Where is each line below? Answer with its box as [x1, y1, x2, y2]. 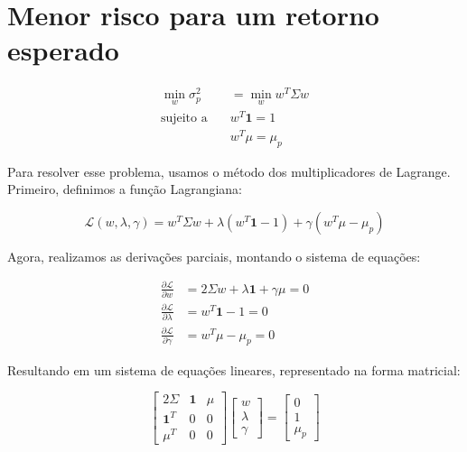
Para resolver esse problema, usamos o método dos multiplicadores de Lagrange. [7, 161, 451, 180]
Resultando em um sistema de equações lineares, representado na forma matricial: [7, 360, 461, 379]
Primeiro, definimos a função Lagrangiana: [7, 180, 243, 198]
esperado [7, 32, 119, 69]
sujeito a [160, 111, 208, 125]
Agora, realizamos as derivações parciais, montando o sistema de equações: [7, 246, 421, 265]
